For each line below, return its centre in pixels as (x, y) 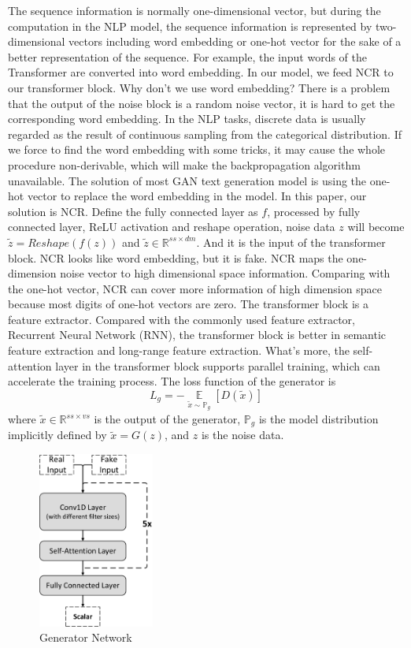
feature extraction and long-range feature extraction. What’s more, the (179, 350)
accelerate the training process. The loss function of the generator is (172, 381)
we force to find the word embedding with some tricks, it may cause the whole (197, 149)
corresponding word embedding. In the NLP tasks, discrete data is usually (187, 119)
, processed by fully (314, 211)
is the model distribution (318, 419)
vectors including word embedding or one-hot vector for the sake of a (235, 41)
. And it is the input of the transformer (291, 242)
